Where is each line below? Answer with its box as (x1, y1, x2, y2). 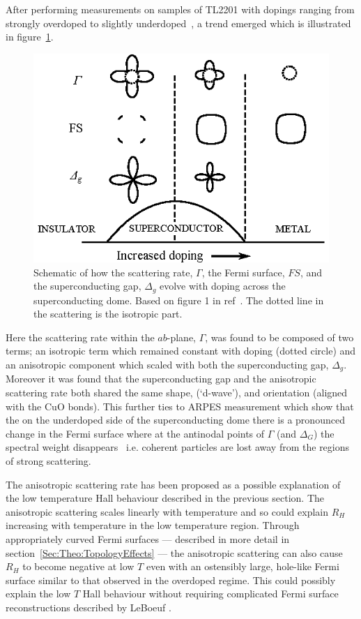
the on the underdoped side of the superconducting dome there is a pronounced (6, 412, 345, 427)
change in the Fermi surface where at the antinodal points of (6, 426, 265, 440)
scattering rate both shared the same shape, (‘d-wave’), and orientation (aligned (6, 385, 348, 400)
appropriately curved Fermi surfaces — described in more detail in (6, 532, 290, 546)
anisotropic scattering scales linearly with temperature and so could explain (6, 504, 328, 519)
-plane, (167, 329, 196, 344)
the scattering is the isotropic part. (33, 306, 183, 321)
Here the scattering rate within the (6, 329, 155, 344)
